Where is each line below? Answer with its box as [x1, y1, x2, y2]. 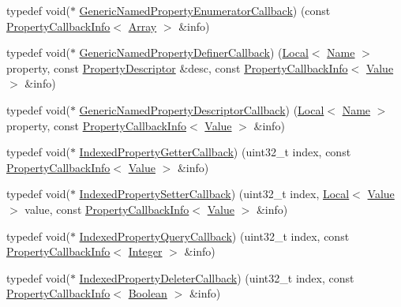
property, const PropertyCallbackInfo [6, 117, 186, 133]
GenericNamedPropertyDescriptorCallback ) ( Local [79, 101, 324, 118]
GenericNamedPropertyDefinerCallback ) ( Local [79, 44, 309, 61]
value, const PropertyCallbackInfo [24, 200, 189, 217]
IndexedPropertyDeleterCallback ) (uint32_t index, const [79, 269, 354, 286]
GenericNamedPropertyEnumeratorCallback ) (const [79, 2, 331, 18]
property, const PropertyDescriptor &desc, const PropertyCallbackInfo [6, 59, 348, 76]
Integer [128, 243, 163, 260]
